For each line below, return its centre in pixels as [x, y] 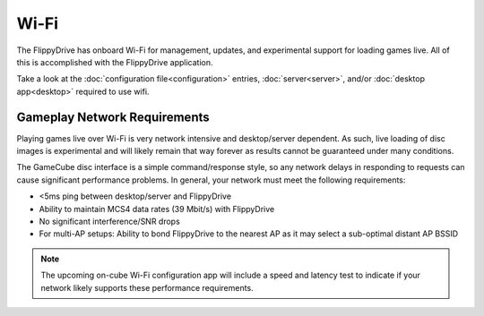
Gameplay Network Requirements [113, 117]
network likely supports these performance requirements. [147, 287]
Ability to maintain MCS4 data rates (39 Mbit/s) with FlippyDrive [157, 209]
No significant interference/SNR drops [110, 221]
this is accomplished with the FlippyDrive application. [115, 62]
